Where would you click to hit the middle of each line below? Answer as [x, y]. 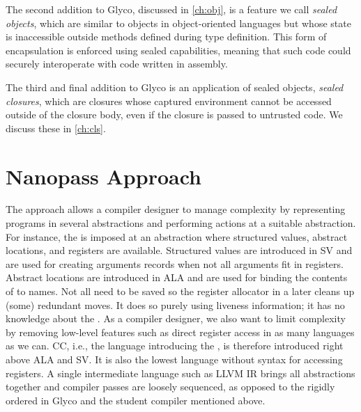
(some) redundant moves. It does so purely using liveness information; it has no [175, 304]
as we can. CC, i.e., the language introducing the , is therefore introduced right [175, 346]
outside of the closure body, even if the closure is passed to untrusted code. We [174, 114]
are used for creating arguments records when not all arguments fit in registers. [175, 263]
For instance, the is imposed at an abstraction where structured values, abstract [177, 236]
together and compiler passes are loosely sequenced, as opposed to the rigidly [170, 387]
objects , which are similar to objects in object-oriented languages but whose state [178, 23]
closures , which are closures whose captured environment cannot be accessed [169, 101]
